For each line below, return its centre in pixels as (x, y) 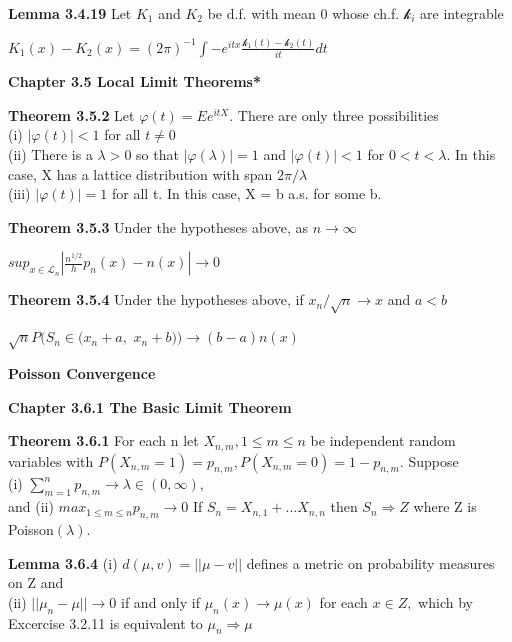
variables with (51, 460)
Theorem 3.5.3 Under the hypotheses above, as (158, 226)
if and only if (160, 601)
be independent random (383, 440)
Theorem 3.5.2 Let (71, 114)
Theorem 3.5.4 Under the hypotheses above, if (156, 299)
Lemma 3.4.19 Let (70, 13)
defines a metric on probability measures (370, 562)
